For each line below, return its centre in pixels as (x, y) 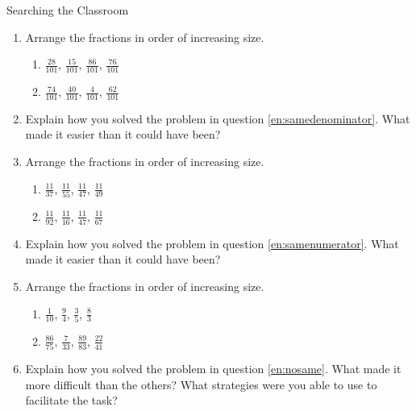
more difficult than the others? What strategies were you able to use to (201, 384)
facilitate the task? (71, 400)
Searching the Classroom (68, 10)
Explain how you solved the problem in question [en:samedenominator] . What (218, 118)
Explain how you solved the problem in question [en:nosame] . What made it (213, 369)
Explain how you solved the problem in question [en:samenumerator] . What (212, 243)
